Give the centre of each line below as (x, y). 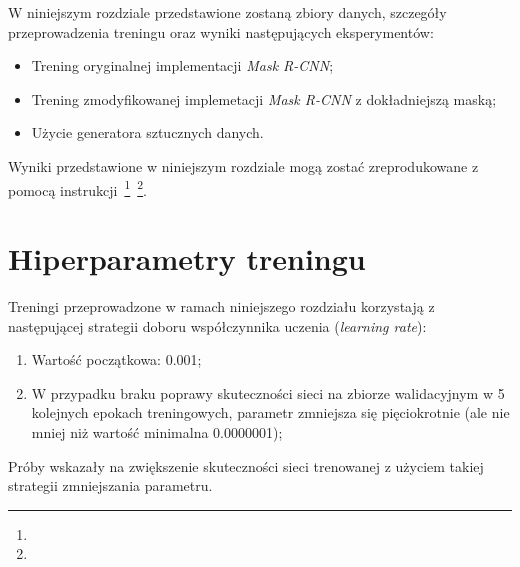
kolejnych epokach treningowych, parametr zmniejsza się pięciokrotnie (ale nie (270, 412)
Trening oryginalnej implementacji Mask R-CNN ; (182, 65)
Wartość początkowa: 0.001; (116, 359)
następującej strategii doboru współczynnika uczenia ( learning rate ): (217, 325)
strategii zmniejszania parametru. (110, 485)
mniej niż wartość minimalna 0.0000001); (157, 431)
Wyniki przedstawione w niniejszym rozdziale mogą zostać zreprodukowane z (243, 165)
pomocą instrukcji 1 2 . (78, 188)
